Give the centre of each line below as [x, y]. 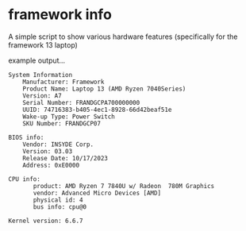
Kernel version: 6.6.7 [46, 221]
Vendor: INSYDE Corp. [58, 144]
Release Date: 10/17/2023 [65, 158]
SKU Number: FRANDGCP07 [62, 123]
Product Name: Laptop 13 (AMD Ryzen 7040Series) [104, 89]
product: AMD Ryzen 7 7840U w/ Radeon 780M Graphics [124, 186]
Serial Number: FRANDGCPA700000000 [81, 102]
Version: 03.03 [48, 151]
